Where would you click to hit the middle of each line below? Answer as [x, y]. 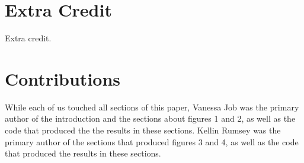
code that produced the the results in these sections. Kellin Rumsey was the [143, 130]
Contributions [63, 78]
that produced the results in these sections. [83, 153]
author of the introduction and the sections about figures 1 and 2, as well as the [150, 118]
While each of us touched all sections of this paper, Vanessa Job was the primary [152, 107]
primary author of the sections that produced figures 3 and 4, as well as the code [152, 141]
